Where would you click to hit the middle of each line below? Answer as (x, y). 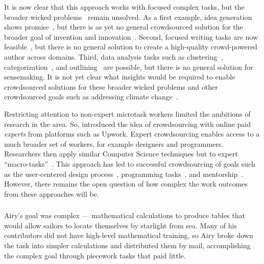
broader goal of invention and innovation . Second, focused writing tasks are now (131, 36)
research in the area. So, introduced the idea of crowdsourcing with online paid (128, 124)
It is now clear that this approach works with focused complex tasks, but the (124, 7)
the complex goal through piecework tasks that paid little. (95, 255)
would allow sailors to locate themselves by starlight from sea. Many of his (121, 225)
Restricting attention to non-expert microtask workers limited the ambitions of (127, 113)
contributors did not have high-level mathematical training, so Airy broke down (129, 235)
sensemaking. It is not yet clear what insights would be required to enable (120, 77)
